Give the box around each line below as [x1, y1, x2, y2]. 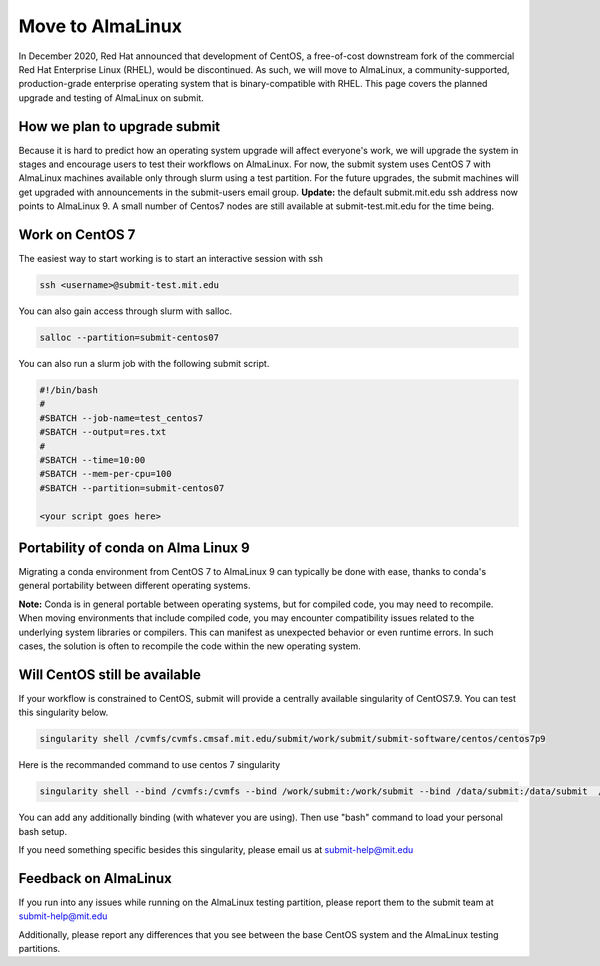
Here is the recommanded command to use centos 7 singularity [18, 759, 281, 771]
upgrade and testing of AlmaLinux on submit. [18, 91, 204, 104]
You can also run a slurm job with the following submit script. [18, 358, 270, 370]
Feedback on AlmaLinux [18, 870, 172, 887]
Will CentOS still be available [18, 666, 202, 683]
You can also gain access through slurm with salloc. [18, 305, 233, 317]
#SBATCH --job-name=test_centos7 [39, 412, 204, 424]
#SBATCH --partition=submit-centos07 [39, 482, 225, 494]
